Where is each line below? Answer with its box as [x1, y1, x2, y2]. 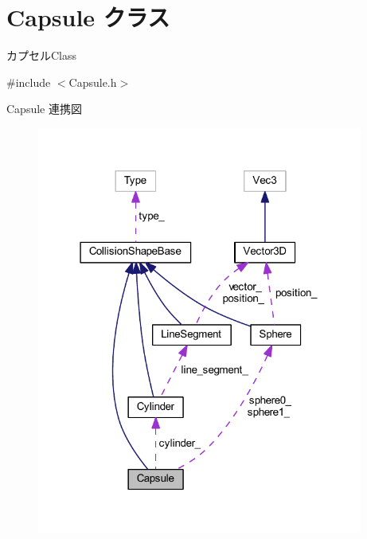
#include [6, 73, 51, 90]
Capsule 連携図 [6, 100, 82, 117]
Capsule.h [68, 73, 117, 90]
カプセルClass [6, 47, 77, 64]
